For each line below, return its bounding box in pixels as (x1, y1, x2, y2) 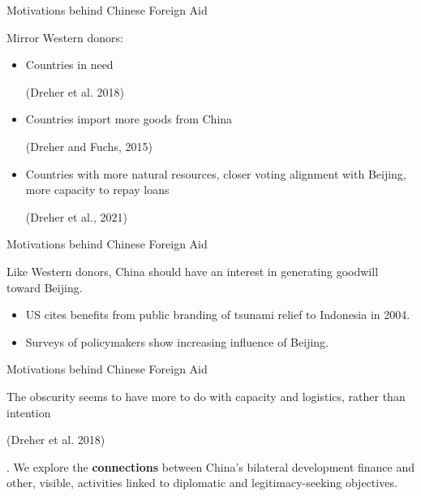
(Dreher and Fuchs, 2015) (25, 137, 153, 154)
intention (6, 403, 51, 421)
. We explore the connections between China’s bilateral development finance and (6, 458, 415, 475)
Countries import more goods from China (25, 110, 233, 127)
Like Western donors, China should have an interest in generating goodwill (6, 262, 379, 279)
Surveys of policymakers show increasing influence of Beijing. (25, 333, 329, 350)
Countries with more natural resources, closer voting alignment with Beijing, (25, 165, 406, 182)
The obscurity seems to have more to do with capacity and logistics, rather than (6, 387, 406, 404)
